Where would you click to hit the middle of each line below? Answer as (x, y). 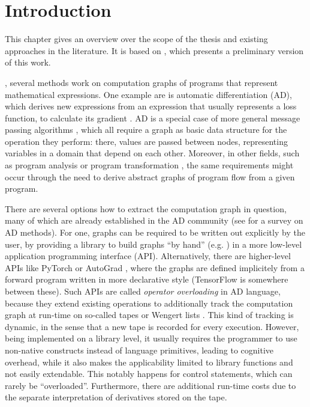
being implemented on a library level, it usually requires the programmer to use (151, 338)
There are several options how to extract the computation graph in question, (146, 208)
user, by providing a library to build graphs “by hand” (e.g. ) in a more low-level (154, 244)
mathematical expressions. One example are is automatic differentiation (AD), (148, 94)
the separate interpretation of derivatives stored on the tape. (116, 397)
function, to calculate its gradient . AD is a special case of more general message (153, 118)
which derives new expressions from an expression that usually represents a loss (151, 106)
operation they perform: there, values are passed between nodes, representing (146, 141)
